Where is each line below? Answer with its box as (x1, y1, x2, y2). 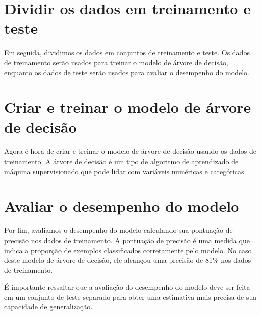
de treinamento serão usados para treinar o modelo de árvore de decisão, (4, 57, 228, 67)
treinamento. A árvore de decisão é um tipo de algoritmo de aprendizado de (4, 156, 239, 166)
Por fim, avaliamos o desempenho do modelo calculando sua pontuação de (4, 225, 233, 235)
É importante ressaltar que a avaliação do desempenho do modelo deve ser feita (4, 282, 250, 292)
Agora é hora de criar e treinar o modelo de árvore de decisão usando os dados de (4, 146, 256, 156)
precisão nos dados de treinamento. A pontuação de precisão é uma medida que (4, 234, 250, 245)
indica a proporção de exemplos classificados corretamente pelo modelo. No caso (4, 245, 252, 255)
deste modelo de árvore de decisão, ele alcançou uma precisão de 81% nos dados (4, 255, 251, 265)
